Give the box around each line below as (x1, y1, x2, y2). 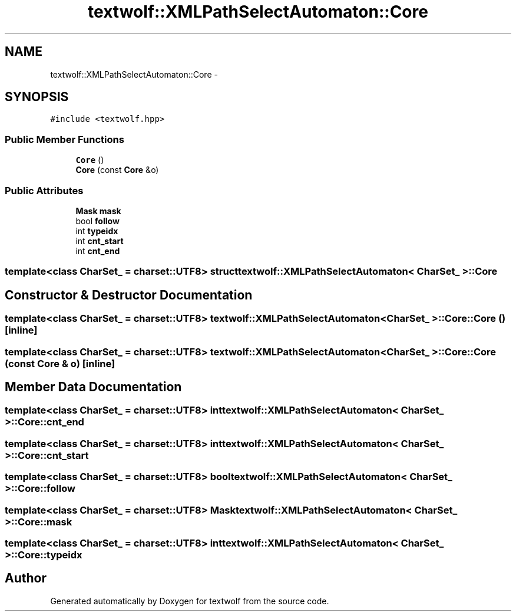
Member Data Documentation (5, 379, 182, 394)
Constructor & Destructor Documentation (5, 287, 253, 302)
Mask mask (75, 205, 121, 216)
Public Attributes (5, 184, 84, 197)
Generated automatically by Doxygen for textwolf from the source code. (50, 595, 329, 606)
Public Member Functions (5, 133, 124, 145)
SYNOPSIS (5, 89, 69, 105)
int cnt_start (75, 235, 124, 246)
